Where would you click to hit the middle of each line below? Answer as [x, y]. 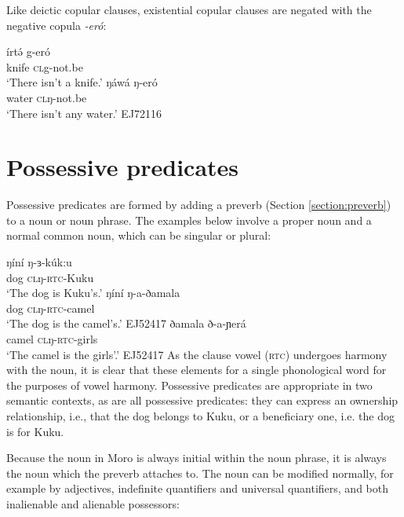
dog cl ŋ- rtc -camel [51, 308]
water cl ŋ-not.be [47, 97]
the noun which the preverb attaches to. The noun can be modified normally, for [200, 473]
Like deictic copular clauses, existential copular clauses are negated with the [189, 9]
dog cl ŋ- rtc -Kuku [50, 277]
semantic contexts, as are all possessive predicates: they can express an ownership [202, 400]
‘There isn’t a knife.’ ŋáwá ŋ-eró [82, 82]
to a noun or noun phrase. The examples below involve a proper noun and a [189, 220]
